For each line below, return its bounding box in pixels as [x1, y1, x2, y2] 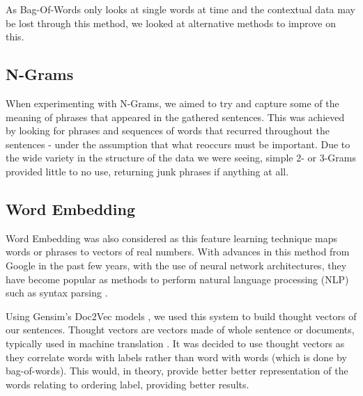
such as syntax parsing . [6, 285, 108, 300]
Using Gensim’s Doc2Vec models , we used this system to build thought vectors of [6, 308, 357, 323]
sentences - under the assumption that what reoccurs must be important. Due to [6, 136, 350, 151]
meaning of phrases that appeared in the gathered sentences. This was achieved [6, 109, 345, 124]
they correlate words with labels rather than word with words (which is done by [6, 349, 347, 364]
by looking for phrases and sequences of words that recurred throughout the [6, 123, 330, 138]
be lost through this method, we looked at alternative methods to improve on [6, 15, 337, 30]
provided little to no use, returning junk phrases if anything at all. [6, 164, 289, 178]
